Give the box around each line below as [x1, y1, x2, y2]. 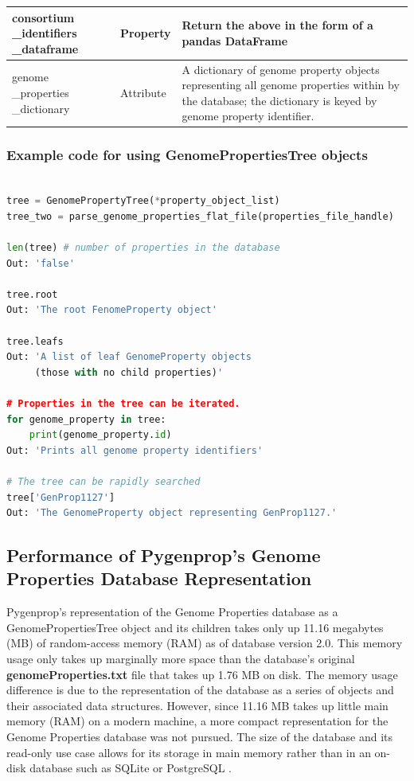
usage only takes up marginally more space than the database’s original [6, 650, 355, 667]
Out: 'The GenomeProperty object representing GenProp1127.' [6, 507, 338, 519]
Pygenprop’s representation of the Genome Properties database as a [6, 603, 338, 620]
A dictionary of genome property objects [182, 61, 380, 77]
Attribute [120, 84, 166, 100]
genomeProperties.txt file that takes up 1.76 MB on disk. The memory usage [6, 666, 398, 682]
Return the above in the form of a [182, 17, 373, 33]
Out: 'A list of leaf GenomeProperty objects [6, 351, 252, 363]
